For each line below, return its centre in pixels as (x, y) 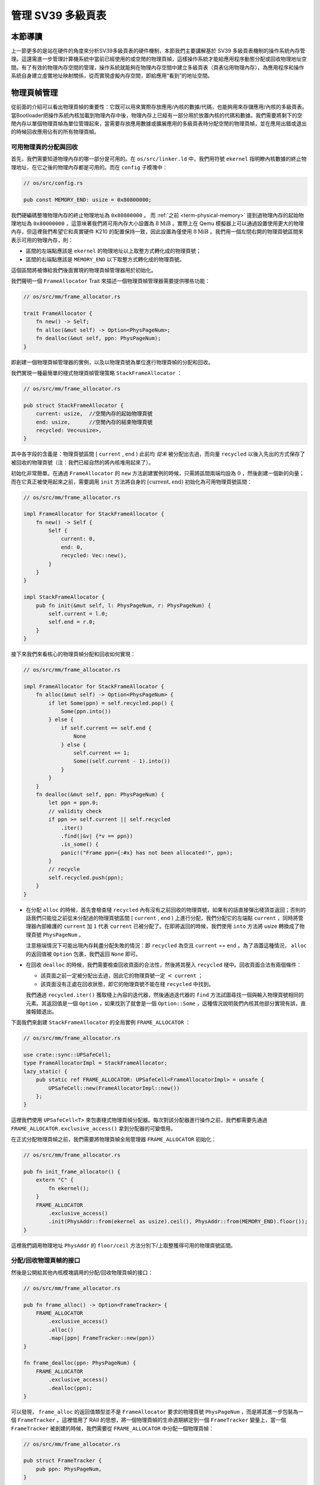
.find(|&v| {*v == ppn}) (97, 836)
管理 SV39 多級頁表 (59, 15)
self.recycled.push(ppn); (86, 877)
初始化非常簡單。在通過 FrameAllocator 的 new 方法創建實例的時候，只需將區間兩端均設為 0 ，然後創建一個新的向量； (158, 473)
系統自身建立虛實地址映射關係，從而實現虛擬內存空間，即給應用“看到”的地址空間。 (112, 76)
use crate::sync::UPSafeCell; (67, 1055)
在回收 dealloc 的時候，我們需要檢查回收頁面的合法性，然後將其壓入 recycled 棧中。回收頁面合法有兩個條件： (164, 965)
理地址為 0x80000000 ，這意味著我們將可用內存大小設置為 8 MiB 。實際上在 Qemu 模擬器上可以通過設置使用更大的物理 (158, 223)
